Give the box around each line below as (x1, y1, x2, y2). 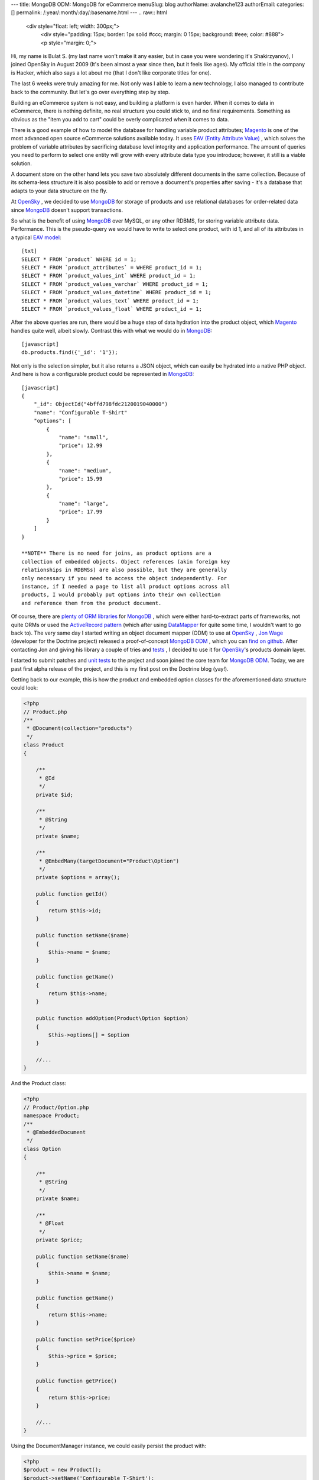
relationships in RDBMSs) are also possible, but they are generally (21, 567, 227, 574)
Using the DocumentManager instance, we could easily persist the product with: (11, 1442, 207, 1450)
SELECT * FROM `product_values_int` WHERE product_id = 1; (21, 272, 196, 279)
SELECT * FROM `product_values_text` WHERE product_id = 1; (21, 297, 199, 304)
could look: (11, 684, 38, 691)
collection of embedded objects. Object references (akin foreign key (21, 558, 230, 565)
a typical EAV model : (11, 234, 61, 241)
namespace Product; (23, 1112, 80, 1119)
